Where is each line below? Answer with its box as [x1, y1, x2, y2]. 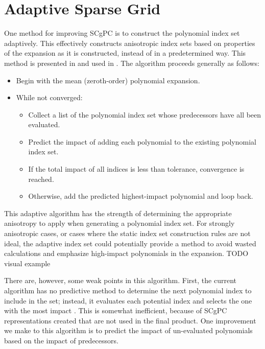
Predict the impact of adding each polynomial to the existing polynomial [28, 136, 256, 147]
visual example [4, 258, 51, 268]
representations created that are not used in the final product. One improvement [4, 315, 256, 325]
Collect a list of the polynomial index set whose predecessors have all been [28, 109, 261, 120]
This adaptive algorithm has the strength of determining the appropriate [4, 207, 232, 218]
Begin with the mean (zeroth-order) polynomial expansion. [16, 75, 200, 85]
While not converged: [16, 92, 83, 103]
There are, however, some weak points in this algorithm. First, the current [4, 275, 236, 286]
